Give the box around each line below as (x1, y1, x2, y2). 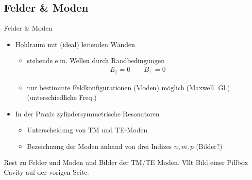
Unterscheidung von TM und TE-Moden (27, 125, 148, 135)
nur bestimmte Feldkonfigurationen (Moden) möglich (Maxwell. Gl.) (27, 82, 230, 93)
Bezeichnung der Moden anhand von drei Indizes (27, 141, 172, 151)
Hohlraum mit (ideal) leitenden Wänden (15, 39, 135, 49)
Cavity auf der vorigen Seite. (4, 167, 89, 177)
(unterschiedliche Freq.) (27, 92, 97, 102)
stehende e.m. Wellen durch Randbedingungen (27, 55, 165, 65)
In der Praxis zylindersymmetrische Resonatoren (15, 108, 160, 118)
